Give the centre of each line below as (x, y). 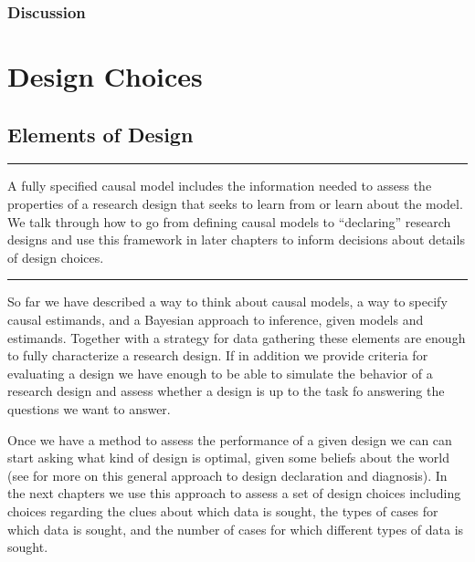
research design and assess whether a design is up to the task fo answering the (226, 391)
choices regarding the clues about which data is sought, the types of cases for (223, 510)
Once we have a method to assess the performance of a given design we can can (230, 439)
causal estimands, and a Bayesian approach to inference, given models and (216, 319)
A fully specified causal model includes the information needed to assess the (220, 186)
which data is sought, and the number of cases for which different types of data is (236, 529)
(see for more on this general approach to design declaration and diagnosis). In (227, 475)
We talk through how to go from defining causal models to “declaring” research (229, 221)
